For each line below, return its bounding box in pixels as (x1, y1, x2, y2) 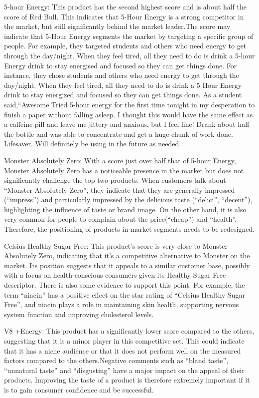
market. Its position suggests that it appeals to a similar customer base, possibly (4, 260, 250, 270)
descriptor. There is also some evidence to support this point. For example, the (4, 280, 245, 290)
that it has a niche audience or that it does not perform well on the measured (4, 345, 241, 356)
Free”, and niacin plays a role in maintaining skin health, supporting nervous (4, 299, 239, 310)
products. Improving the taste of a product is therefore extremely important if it (4, 375, 250, 385)
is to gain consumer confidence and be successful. (4, 384, 154, 395)
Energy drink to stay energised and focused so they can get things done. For (4, 60, 237, 70)
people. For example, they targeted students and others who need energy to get (4, 40, 247, 51)
